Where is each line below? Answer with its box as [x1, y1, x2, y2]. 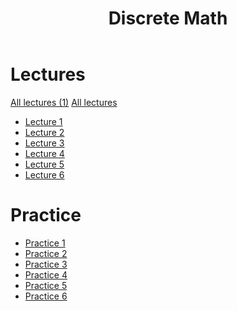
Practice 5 [24, 279, 68, 291]
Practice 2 [24, 247, 68, 259]
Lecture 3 [24, 137, 65, 149]
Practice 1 [24, 237, 66, 249]
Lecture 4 [24, 147, 65, 159]
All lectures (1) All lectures [10, 96, 118, 108]
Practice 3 [24, 258, 68, 270]
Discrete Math [108, 7, 228, 30]
